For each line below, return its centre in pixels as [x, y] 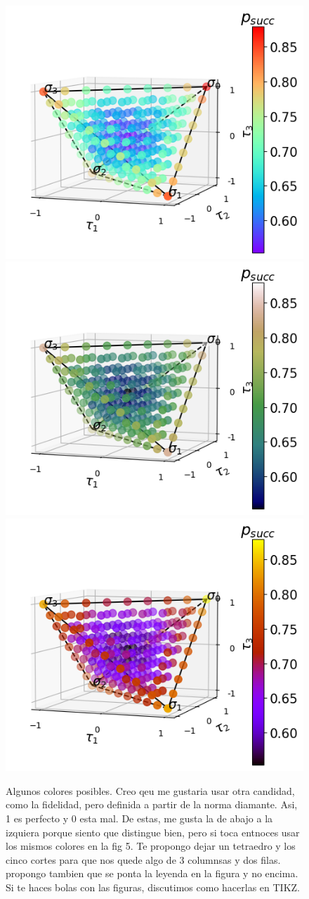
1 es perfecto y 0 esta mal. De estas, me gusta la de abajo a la [139, 818]
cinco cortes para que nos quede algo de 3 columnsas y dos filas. [143, 859]
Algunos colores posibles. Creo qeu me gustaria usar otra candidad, [150, 790]
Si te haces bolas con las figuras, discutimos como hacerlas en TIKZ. [153, 887]
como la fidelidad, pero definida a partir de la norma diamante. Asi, [152, 804]
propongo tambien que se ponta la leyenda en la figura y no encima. [152, 873]
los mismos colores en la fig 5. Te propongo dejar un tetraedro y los [151, 846]
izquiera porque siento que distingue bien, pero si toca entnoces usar [153, 832]
